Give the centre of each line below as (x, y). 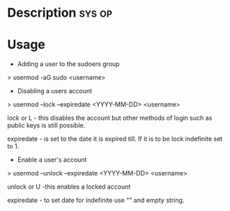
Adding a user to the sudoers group (68, 64)
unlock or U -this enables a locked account (69, 187)
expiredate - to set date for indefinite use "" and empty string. (96, 201)
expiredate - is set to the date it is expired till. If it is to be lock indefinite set (115, 139)
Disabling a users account (55, 91)
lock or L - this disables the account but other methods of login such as (110, 118)
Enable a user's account (52, 160)
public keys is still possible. (46, 125)
